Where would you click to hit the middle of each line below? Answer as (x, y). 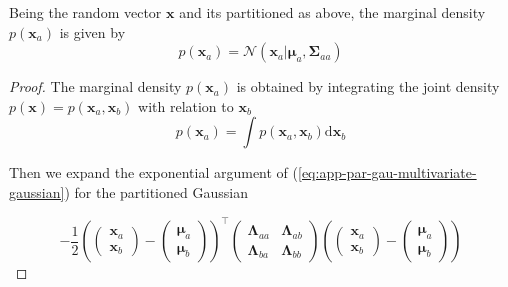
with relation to (186, 105)
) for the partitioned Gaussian (156, 191)
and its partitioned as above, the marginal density (332, 12)
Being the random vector (85, 12)
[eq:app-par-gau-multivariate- (387, 172)
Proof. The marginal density (95, 86)
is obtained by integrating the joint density (368, 86)
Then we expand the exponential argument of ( (153, 172)
